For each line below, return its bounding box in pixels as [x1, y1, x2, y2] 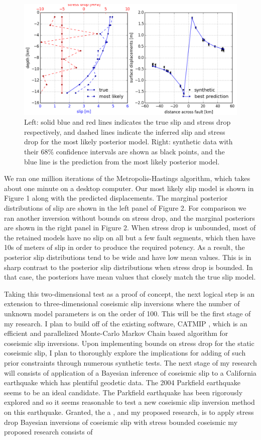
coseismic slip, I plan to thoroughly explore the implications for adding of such [4, 347, 246, 358]
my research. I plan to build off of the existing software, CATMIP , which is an [4, 318, 247, 328]
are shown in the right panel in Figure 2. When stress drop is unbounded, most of [4, 222, 256, 233]
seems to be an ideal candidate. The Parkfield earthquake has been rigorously [4, 387, 243, 397]
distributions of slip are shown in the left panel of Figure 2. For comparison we [4, 203, 246, 213]
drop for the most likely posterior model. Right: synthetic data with [24, 136, 233, 147]
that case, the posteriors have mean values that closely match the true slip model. [4, 272, 256, 282]
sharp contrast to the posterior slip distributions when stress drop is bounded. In [4, 261, 253, 272]
